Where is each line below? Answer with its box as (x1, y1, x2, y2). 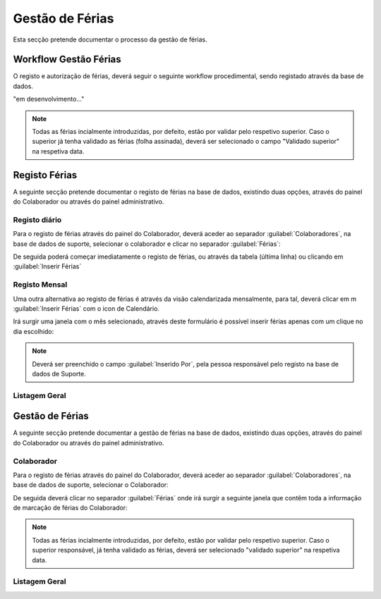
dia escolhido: (13, 327, 54, 335)
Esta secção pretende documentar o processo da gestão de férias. (13, 35, 207, 44)
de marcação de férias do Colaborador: (13, 504, 128, 512)
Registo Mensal (13, 280, 68, 290)
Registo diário (13, 215, 62, 225)
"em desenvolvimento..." (13, 95, 85, 104)
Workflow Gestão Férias (13, 54, 121, 66)
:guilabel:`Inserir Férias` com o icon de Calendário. (13, 304, 160, 313)
